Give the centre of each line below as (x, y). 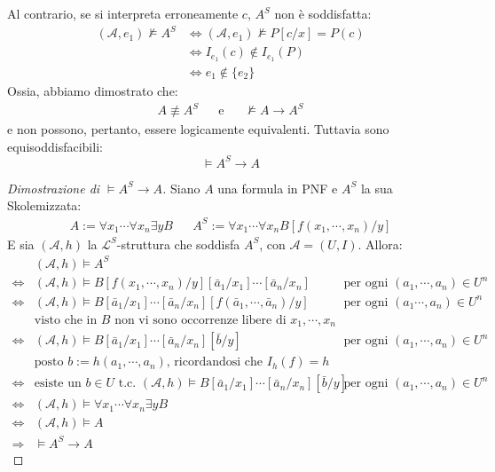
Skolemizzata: (44, 205)
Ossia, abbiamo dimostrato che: (93, 91)
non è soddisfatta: (323, 13)
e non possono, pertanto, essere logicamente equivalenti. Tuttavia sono (198, 129)
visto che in (66, 320)
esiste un (58, 384)
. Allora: (380, 244)
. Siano (181, 188)
